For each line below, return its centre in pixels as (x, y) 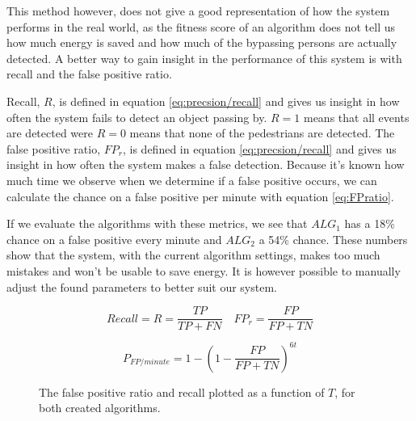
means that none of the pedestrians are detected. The (262, 133)
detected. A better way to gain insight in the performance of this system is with (204, 58)
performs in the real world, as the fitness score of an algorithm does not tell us (201, 26)
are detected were (50, 133)
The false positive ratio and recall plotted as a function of (182, 392)
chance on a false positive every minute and (114, 239)
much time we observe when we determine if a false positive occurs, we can (192, 180)
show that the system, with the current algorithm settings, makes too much (193, 255)
